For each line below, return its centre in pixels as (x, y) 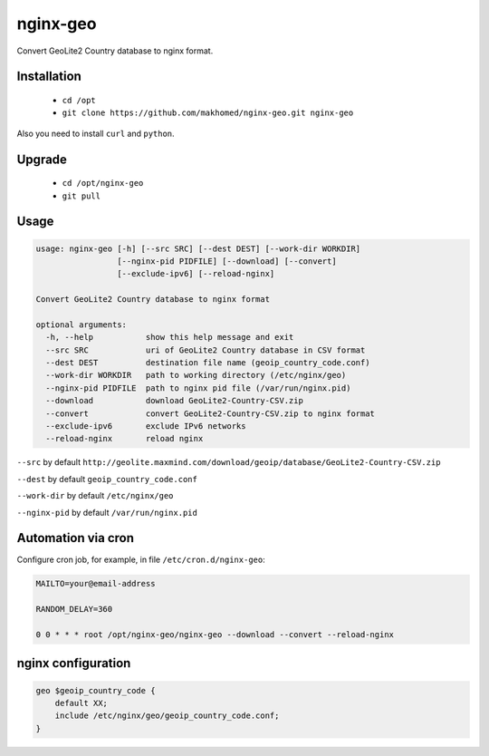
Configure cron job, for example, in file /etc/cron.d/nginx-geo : (141, 560)
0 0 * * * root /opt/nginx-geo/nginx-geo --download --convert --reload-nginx (215, 635)
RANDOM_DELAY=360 (74, 609)
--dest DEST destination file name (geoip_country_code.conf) (208, 363)
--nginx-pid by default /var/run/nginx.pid (107, 512)
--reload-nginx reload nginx (125, 439)
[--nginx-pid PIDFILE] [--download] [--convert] (226, 261)
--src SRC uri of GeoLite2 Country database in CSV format (206, 350)
